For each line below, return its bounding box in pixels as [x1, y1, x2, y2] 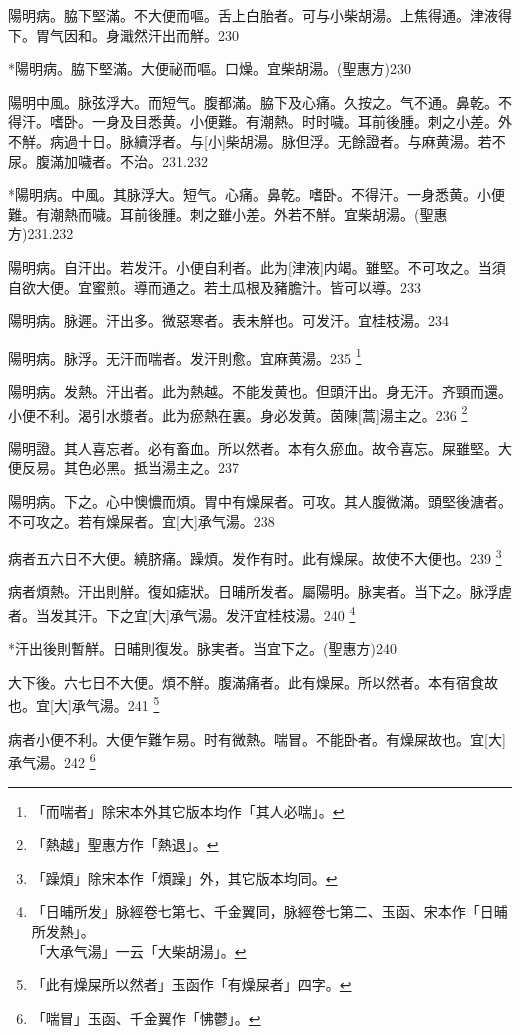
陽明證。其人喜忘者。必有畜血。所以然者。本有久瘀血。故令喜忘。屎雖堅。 [8, 437, 498, 458]
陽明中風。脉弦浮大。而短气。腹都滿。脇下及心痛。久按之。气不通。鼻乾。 [8, 91, 498, 112]
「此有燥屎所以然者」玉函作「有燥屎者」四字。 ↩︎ [31, 974, 352, 995]
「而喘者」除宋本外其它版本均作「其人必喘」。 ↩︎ [31, 800, 345, 821]
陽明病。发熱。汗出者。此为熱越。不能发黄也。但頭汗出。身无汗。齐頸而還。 [8, 380, 512, 401]
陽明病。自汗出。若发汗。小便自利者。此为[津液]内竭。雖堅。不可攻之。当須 [8, 256, 506, 277]
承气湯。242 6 [8, 749, 96, 772]
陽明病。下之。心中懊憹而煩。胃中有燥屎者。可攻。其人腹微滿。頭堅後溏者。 [8, 491, 512, 511]
